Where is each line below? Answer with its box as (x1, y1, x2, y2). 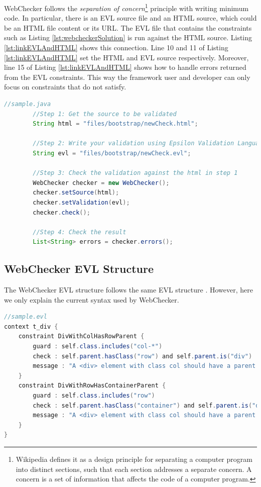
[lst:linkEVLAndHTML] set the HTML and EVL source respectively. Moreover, (4, 52, 249, 62)
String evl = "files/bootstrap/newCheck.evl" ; (33, 149, 191, 157)
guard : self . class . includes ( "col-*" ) (33, 343, 163, 350)
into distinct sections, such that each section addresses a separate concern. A (16, 463, 252, 474)
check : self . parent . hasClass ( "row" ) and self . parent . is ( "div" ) (33, 352, 252, 360)
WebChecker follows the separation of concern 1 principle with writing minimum (4, 2, 249, 13)
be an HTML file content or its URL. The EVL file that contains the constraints (4, 22, 252, 33)
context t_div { (4, 323, 58, 330)
